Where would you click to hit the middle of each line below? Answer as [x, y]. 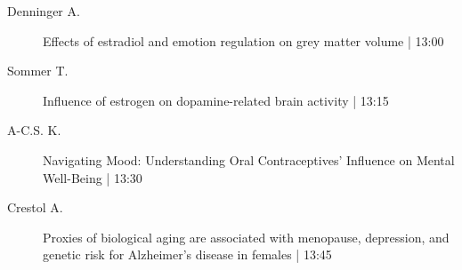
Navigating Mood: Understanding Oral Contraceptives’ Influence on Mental [249, 159]
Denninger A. [44, 11]
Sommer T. [38, 71]
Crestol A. [35, 207]
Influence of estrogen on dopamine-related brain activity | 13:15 [216, 100]
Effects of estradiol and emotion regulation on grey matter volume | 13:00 [243, 40]
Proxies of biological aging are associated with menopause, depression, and [246, 237]
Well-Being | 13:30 [93, 177]
